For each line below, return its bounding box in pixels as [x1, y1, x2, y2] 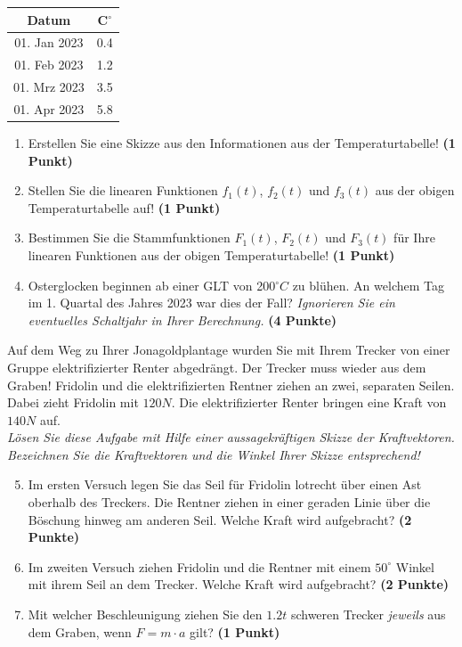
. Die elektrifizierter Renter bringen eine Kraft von [171, 393, 447, 412]
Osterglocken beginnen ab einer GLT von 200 [28, 275, 276, 294]
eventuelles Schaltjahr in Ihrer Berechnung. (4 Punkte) [28, 310, 337, 329]
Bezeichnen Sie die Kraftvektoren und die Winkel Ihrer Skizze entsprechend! [7, 445, 420, 463]
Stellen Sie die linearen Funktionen [28, 181, 218, 200]
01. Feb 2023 [14, 55, 84, 74]
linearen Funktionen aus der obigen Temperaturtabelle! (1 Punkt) [28, 245, 395, 264]
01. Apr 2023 [13, 99, 85, 118]
